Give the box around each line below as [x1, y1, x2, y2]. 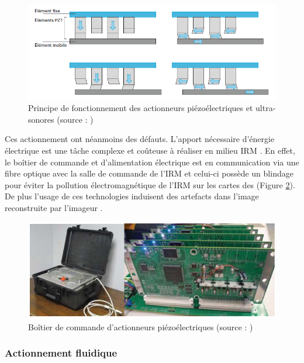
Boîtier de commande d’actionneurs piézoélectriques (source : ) [28, 320, 253, 333]
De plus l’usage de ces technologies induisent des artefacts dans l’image [5, 190, 259, 202]
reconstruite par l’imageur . [5, 201, 103, 213]
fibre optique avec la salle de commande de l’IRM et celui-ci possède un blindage [5, 167, 293, 179]
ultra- [255, 102, 276, 114]
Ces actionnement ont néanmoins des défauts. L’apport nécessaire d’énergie [5, 133, 275, 145]
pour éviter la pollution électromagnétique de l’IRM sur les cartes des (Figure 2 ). [5, 178, 295, 191]
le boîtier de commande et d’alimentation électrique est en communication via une [5, 155, 299, 168]
